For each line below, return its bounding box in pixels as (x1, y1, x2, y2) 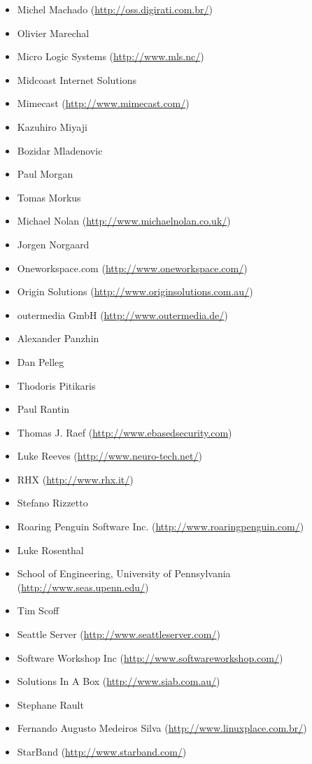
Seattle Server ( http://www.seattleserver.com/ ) (17, 627, 220, 642)
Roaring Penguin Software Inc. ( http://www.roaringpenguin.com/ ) (17, 519, 304, 534)
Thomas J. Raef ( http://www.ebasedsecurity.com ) (17, 425, 232, 439)
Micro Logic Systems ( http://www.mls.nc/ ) (17, 49, 204, 64)
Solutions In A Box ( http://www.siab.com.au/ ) (17, 674, 220, 688)
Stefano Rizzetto (17, 495, 88, 510)
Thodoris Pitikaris (17, 378, 96, 392)
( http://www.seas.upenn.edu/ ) (17, 579, 149, 594)
